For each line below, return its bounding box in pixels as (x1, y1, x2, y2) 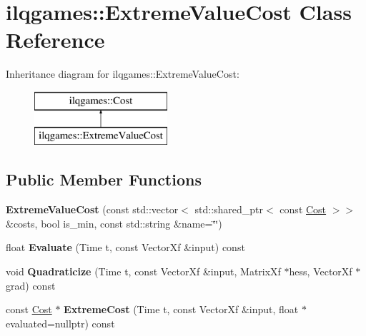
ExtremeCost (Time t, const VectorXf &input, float (64, 302, 299, 317)
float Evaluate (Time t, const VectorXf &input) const (6, 240, 245, 255)
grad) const (6, 278, 56, 292)
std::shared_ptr (194, 202, 264, 217)
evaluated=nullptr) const (6, 315, 115, 330)
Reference (6, 25, 105, 54)
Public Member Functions (6, 168, 202, 190)
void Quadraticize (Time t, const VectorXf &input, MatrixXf (6, 264, 281, 279)
